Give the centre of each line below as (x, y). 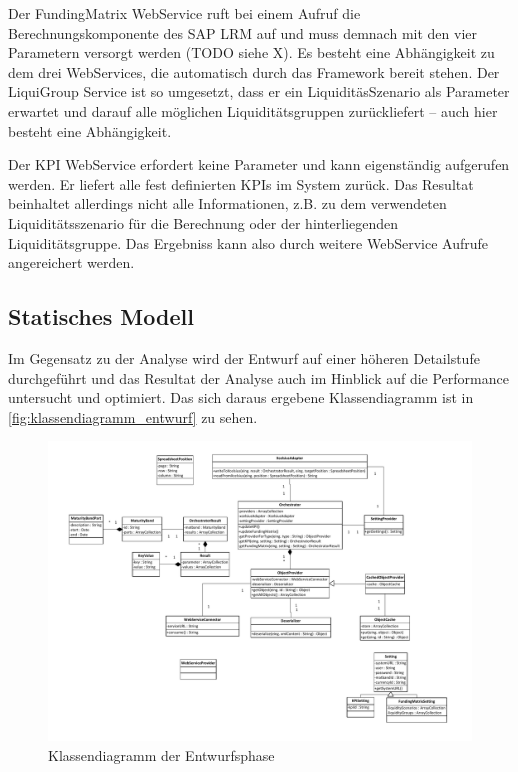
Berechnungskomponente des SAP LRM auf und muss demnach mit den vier (242, 32)
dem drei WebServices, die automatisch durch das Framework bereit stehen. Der (254, 71)
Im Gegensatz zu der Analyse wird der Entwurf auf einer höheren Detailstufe (244, 357)
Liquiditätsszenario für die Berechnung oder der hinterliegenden (203, 222)
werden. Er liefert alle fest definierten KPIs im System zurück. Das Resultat (241, 183)
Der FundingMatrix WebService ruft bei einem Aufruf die (184, 13)
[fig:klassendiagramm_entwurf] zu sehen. (133, 416)
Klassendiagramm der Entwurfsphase (161, 754)
